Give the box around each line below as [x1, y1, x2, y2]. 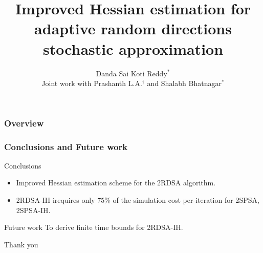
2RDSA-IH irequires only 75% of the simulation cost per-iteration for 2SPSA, [16, 195, 259, 205]
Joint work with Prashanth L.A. [41, 78, 142, 89]
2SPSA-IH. [16, 204, 51, 215]
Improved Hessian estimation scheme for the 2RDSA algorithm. [16, 177, 216, 188]
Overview [4, 116, 44, 129]
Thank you [4, 239, 38, 249]
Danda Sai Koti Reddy [96, 68, 167, 78]
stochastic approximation [42, 38, 224, 59]
